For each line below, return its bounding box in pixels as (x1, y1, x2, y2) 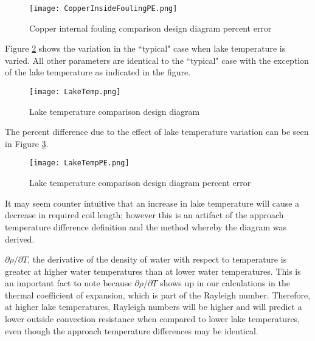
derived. (5, 232, 35, 245)
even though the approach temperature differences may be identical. (5, 324, 258, 337)
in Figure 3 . (5, 137, 49, 150)
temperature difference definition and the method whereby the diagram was (5, 220, 287, 233)
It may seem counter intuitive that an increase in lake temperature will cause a (5, 196, 300, 209)
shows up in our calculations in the (160, 277, 290, 289)
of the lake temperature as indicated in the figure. (5, 66, 191, 78)
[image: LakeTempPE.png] (29, 159, 130, 168)
